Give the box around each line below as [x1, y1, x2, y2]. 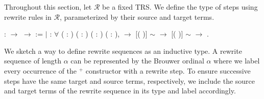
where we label [213, 55, 260, 66]
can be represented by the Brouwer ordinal [70, 55, 204, 66]
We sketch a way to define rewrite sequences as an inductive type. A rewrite [4, 45, 242, 56]
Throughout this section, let [4, 2, 92, 12]
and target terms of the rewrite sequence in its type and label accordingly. [4, 85, 236, 96]
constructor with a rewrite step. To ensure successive [85, 65, 251, 76]
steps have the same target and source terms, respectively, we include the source [4, 75, 255, 86]
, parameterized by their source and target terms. [59, 11, 214, 22]
